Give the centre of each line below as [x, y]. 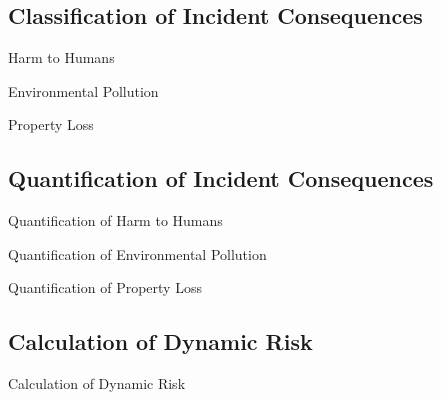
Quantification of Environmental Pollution [137, 253]
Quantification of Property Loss [105, 287]
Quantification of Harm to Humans [115, 220]
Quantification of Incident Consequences [221, 178]
